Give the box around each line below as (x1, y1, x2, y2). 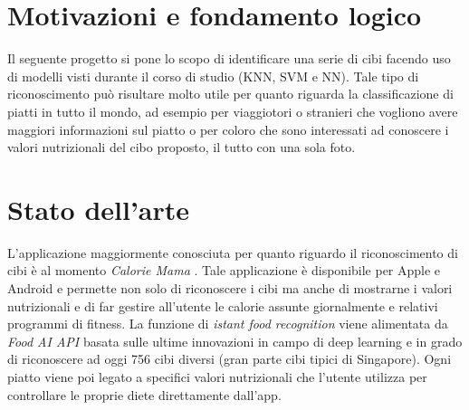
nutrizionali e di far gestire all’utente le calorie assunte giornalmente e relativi (7, 296, 438, 315)
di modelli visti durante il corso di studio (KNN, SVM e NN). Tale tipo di (7, 66, 419, 85)
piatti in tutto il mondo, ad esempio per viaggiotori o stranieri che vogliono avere (7, 101, 458, 120)
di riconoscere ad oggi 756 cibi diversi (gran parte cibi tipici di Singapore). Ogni (7, 349, 452, 368)
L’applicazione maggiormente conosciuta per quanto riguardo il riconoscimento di (7, 243, 458, 262)
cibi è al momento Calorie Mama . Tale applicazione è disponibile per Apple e (7, 261, 441, 280)
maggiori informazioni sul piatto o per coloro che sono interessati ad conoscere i (7, 119, 449, 138)
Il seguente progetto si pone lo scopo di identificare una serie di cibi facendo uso (7, 49, 451, 68)
